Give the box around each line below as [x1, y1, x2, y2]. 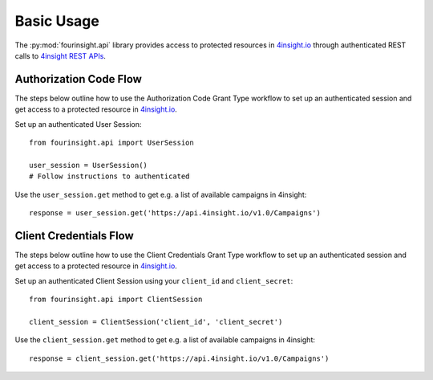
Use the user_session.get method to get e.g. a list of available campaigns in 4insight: [14, 190, 307, 199]
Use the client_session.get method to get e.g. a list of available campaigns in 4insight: [14, 335, 316, 345]
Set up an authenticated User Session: [14, 119, 142, 129]
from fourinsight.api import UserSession [29, 138, 194, 148]
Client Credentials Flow [14, 229, 134, 243]
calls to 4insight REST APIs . [14, 51, 106, 60]
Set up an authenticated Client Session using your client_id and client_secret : [14, 276, 293, 285]
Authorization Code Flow [14, 72, 142, 86]
